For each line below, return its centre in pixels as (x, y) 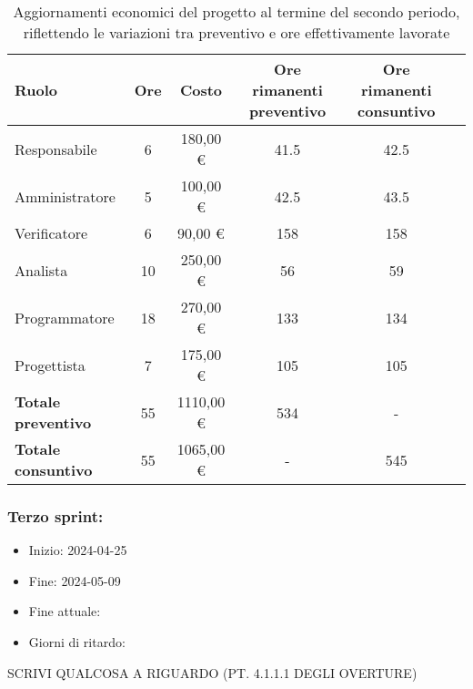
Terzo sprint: (55, 515)
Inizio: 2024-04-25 (78, 550)
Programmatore (65, 317)
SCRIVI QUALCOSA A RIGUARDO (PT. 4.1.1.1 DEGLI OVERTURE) (212, 672)
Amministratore (65, 196)
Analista (41, 270)
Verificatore (51, 233)
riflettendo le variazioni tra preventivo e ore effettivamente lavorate (236, 32)
